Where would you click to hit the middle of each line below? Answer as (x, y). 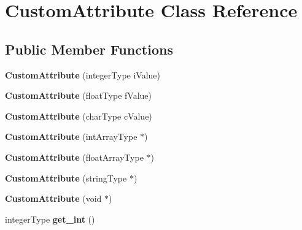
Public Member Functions (89, 49)
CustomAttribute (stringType (66, 178)
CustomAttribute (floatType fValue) (78, 95)
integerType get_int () (50, 219)
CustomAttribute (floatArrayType (74, 157)
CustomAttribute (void (53, 198)
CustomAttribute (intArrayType (71, 136)
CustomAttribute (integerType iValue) (83, 75)
